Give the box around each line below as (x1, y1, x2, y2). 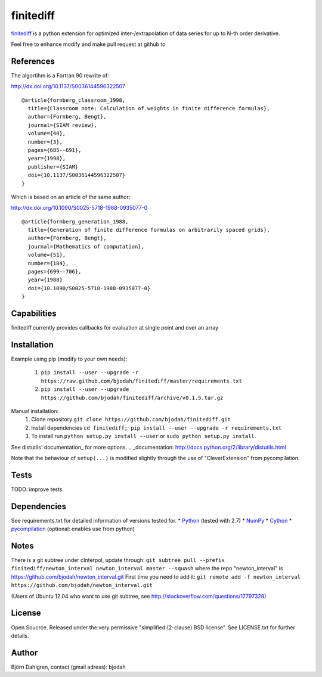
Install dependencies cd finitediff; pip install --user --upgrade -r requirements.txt (31, 424, 282, 431)
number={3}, (27, 138, 63, 145)
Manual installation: (11, 407, 59, 414)
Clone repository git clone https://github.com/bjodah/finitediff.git (31, 416, 231, 423)
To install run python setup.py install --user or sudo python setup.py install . (31, 433, 256, 440)
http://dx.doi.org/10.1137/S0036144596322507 (11, 83, 125, 90)
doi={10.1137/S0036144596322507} (27, 172, 126, 179)
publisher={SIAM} (27, 163, 79, 170)
